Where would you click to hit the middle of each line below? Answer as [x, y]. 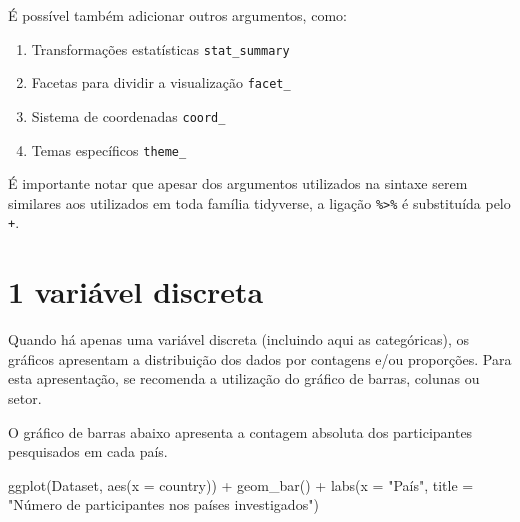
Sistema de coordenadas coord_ [128, 115]
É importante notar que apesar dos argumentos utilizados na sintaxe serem [238, 183]
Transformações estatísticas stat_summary [160, 48]
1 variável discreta [136, 291]
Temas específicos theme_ [109, 149]
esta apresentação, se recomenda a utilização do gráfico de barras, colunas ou [244, 378]
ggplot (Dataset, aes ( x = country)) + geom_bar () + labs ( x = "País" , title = [241, 484]
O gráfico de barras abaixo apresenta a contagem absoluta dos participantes [240, 431]
